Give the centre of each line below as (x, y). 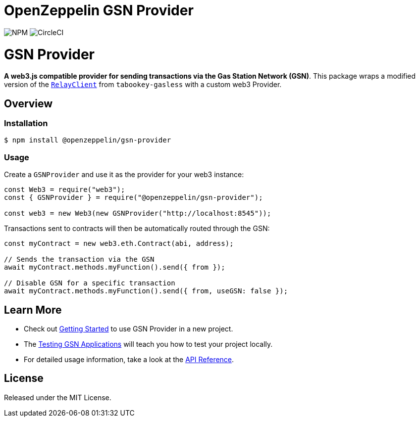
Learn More (33, 310)
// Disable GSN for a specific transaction (90, 283)
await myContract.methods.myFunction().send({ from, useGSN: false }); (146, 291)
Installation (26, 123)
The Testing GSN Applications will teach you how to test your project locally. (148, 344)
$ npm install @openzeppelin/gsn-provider (88, 140)
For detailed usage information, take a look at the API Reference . (129, 360)
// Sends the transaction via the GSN (79, 259)
